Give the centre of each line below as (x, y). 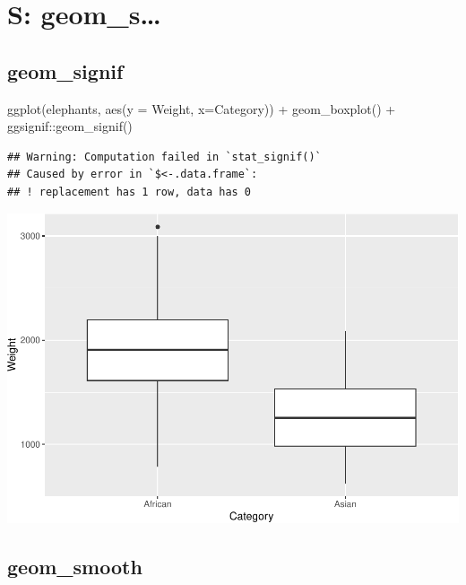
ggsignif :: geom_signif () (70, 126)
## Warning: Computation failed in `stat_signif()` (164, 157)
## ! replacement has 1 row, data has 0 (129, 192)
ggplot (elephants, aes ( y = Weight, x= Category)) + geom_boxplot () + (202, 108)
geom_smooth (75, 567)
